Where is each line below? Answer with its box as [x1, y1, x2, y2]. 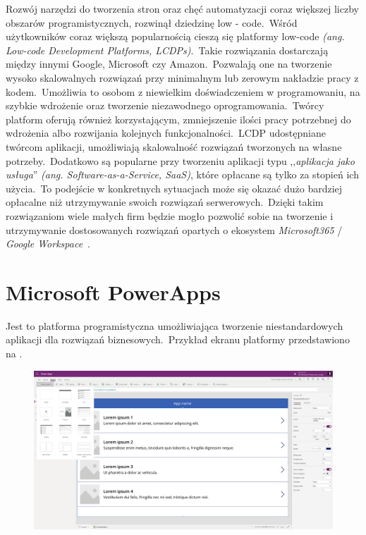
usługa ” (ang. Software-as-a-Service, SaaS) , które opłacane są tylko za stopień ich [6, 167, 359, 182]
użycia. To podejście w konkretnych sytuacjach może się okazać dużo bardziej [6, 180, 343, 195]
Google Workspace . [6, 236, 90, 251]
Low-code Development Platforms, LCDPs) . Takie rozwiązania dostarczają [6, 42, 329, 57]
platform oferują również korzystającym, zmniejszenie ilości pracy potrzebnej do [6, 111, 351, 126]
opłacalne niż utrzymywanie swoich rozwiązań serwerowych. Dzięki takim [6, 195, 324, 209]
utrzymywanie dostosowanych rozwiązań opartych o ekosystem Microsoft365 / [6, 222, 343, 237]
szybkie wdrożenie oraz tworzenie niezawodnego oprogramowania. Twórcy [6, 98, 324, 113]
